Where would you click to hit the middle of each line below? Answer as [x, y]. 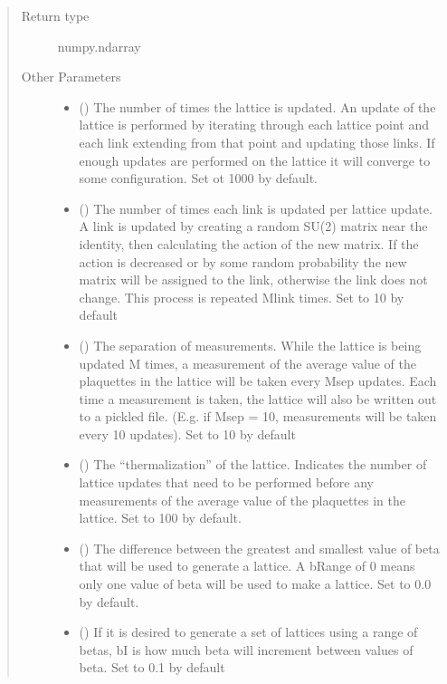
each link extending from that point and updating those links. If [257, 142]
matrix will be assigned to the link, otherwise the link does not [253, 279]
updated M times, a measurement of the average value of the [247, 363]
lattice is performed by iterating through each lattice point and [254, 125]
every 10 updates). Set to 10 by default [187, 434]
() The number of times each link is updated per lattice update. [256, 208]
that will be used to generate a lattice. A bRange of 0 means [247, 566]
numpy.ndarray [99, 46]
